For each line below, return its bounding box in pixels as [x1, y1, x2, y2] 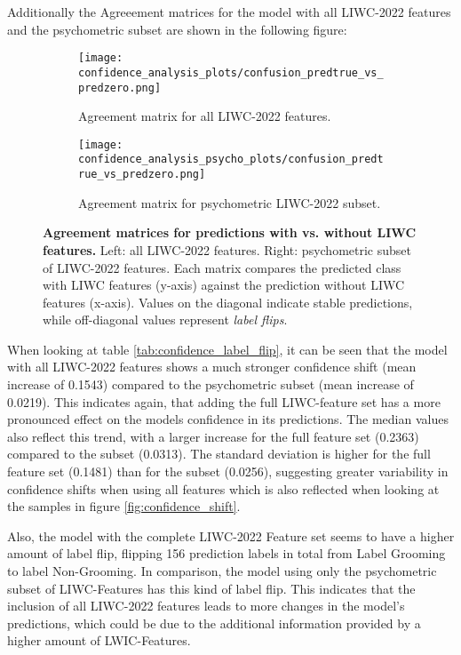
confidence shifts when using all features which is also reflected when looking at [7, 479, 440, 498]
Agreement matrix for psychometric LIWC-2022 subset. [78, 193, 381, 212]
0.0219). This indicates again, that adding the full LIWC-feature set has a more [7, 392, 441, 411]
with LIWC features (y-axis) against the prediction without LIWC [43, 276, 405, 294]
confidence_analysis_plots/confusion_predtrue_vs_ [78, 66, 384, 79]
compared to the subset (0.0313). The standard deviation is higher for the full [7, 444, 431, 463]
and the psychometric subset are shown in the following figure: [7, 20, 347, 38]
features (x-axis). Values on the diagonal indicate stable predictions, [43, 292, 413, 311]
